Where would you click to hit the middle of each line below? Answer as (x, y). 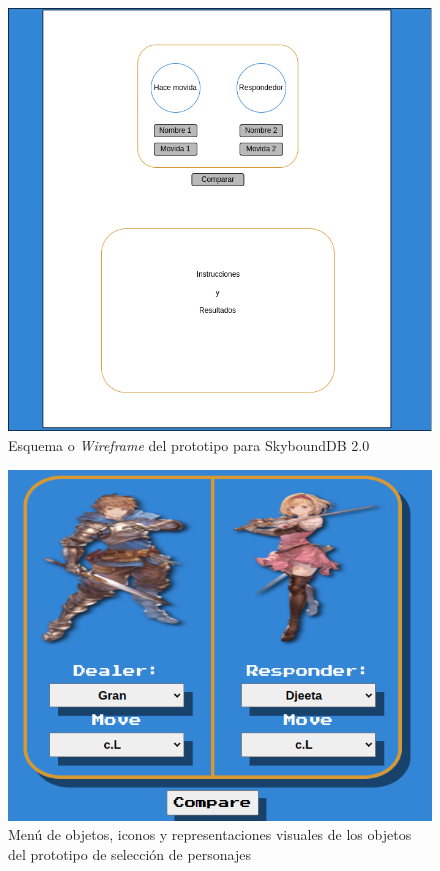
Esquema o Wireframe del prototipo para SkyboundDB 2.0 (189, 444)
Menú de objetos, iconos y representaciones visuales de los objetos (210, 834)
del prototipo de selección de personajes (129, 853)
